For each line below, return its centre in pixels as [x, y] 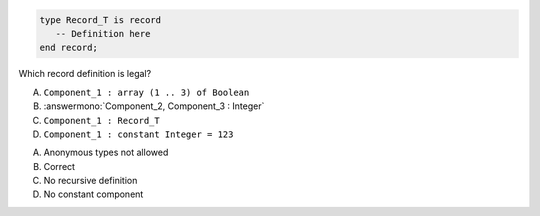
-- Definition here [103, 33]
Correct [59, 166]
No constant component [93, 194]
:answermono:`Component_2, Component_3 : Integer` [154, 106]
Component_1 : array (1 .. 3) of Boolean [146, 92]
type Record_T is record [100, 19]
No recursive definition [90, 181]
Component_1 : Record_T [101, 120]
